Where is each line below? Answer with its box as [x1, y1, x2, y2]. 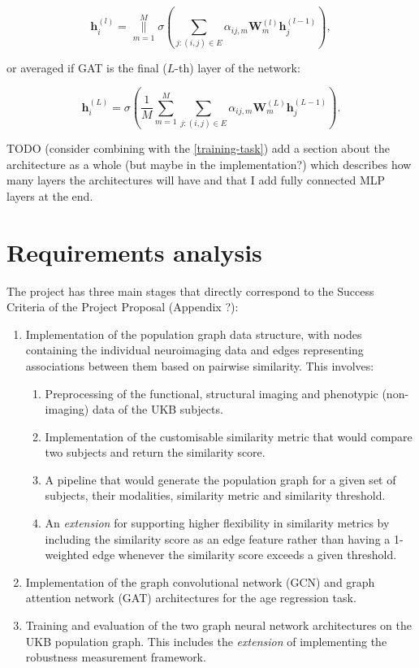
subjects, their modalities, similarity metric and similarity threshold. [45, 487, 386, 504]
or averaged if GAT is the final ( [6, 59, 167, 76]
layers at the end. [6, 187, 93, 204]
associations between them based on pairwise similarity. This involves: [25, 357, 374, 374]
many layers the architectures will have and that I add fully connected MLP [6, 171, 386, 189]
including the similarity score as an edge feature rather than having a [45, 530, 391, 547]
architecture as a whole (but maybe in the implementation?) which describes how [6, 155, 412, 172]
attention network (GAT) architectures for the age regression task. [25, 589, 356, 606]
